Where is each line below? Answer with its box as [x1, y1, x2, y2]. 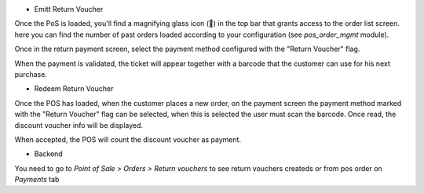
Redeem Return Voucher [34, 84, 114, 93]
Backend [34, 149, 63, 158]
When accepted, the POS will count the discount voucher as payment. [14, 134, 242, 144]
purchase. [14, 69, 47, 78]
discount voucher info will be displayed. [14, 120, 144, 129]
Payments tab [14, 175, 60, 184]
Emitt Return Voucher [34, 5, 104, 13]
